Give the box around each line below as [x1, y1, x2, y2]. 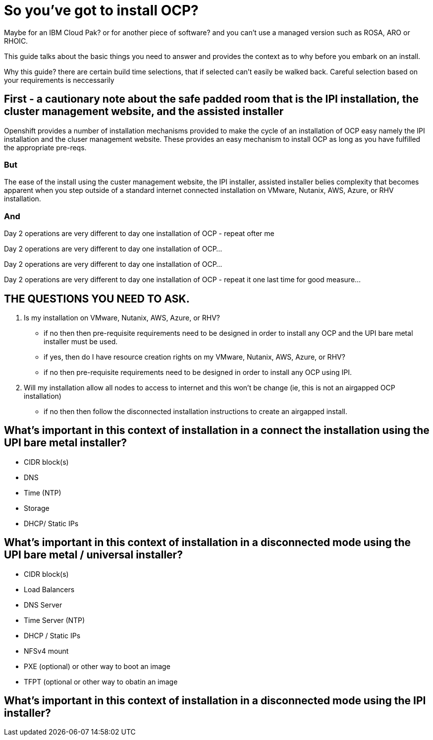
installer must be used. [44, 337, 118, 346]
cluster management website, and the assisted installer [4, 105, 284, 118]
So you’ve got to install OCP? [4, 2, 199, 19]
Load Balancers [24, 585, 75, 594]
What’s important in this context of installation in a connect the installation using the [4, 424, 430, 437]
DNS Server [24, 600, 62, 609]
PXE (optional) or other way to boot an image [24, 662, 170, 671]
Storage [24, 503, 50, 512]
